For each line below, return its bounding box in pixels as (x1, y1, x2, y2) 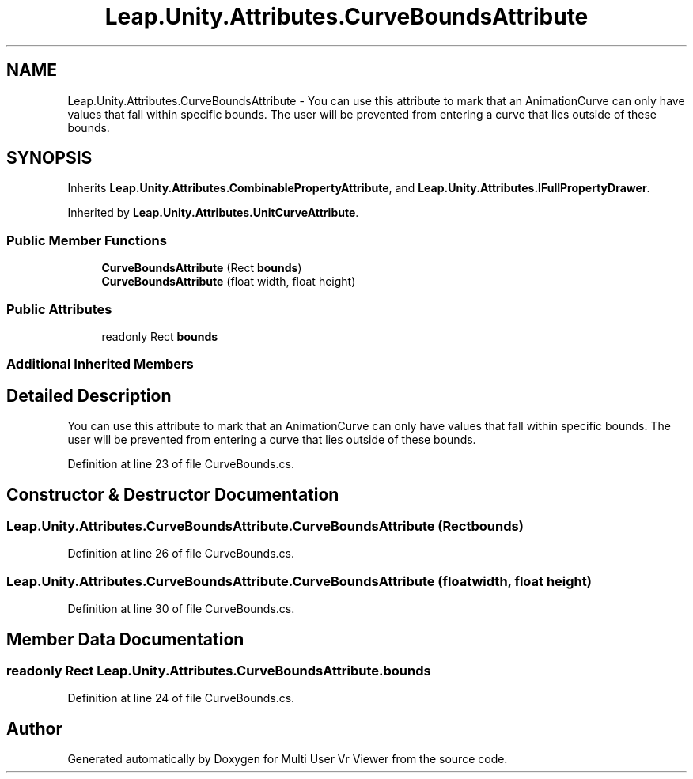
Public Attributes (6, 301, 112, 317)
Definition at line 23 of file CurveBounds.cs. (67, 457, 294, 471)
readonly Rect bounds (101, 329, 218, 343)
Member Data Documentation (6, 629, 244, 649)
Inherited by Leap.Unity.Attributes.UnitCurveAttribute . (67, 206, 359, 220)
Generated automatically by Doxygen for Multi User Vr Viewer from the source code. (67, 752, 508, 766)
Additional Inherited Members (6, 356, 194, 372)
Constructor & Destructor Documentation (6, 484, 339, 505)
